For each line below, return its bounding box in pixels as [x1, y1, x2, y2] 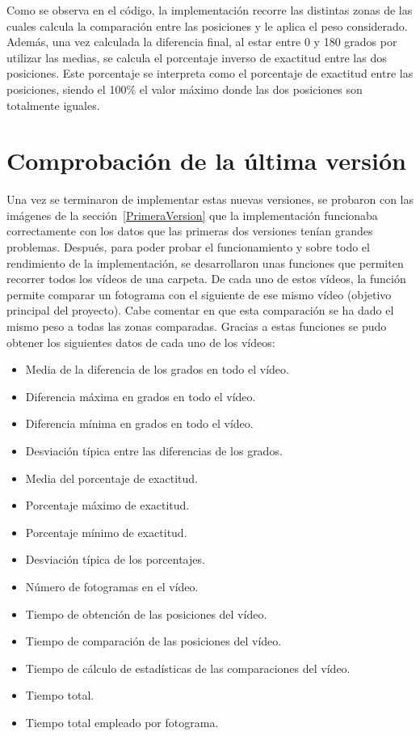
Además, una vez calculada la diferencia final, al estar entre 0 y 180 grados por [6, 33, 397, 50]
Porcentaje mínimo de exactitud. [25, 523, 187, 540]
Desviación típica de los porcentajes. [25, 551, 205, 568]
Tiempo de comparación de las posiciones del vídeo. [25, 632, 282, 649]
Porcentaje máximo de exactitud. [25, 497, 190, 514]
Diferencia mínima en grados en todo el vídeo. [25, 415, 254, 432]
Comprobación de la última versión [6, 144, 406, 177]
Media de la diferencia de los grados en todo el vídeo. [25, 361, 289, 378]
